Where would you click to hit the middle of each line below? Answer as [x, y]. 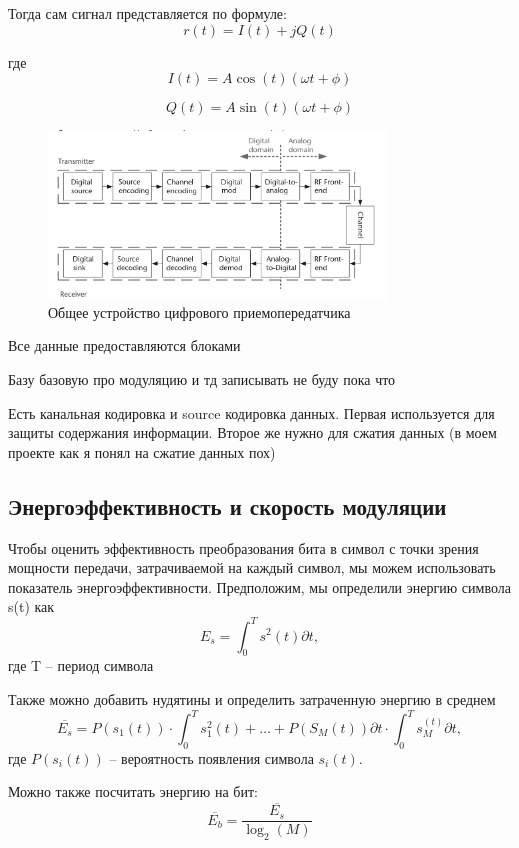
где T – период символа [81, 665]
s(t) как [31, 606]
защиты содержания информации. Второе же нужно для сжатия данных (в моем [252, 432]
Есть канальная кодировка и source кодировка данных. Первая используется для [251, 412]
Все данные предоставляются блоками [124, 345]
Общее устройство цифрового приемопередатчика [199, 311]
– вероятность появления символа [211, 757]
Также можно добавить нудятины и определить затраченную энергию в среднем [252, 698]
